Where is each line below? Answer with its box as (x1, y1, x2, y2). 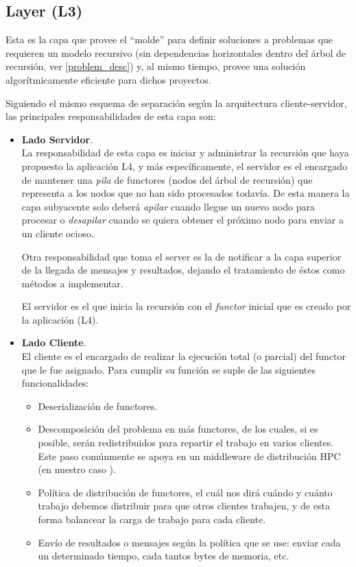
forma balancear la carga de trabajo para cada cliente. (38, 512, 266, 527)
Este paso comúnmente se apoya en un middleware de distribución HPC (38, 448, 341, 463)
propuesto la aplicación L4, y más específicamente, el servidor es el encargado (21, 158, 348, 173)
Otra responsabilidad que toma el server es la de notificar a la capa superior (21, 249, 342, 263)
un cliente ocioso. (21, 226, 94, 240)
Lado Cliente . (21, 335, 86, 350)
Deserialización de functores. (38, 398, 158, 413)
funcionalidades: (21, 376, 89, 390)
